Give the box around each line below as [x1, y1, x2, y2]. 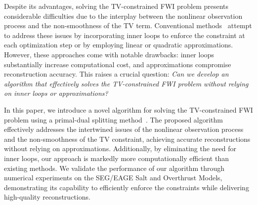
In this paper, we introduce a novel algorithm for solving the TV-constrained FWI [4, 104, 253, 115]
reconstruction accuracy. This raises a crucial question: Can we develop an [4, 69, 229, 79]
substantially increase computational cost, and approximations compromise [4, 59, 231, 69]
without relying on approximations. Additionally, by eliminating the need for [4, 143, 237, 154]
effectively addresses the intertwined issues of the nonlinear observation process [4, 124, 244, 134]
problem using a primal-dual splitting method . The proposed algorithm [4, 114, 223, 124]
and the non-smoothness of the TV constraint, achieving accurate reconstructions [4, 133, 251, 144]
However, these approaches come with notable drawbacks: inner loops [4, 49, 214, 59]
